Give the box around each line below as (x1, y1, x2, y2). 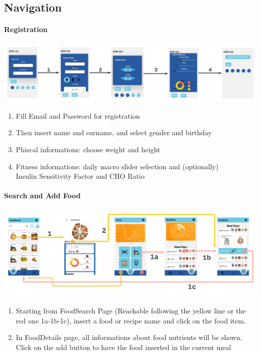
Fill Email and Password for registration (16, 110, 140, 121)
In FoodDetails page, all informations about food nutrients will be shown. (16, 332, 242, 342)
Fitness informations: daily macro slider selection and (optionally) (16, 161, 219, 171)
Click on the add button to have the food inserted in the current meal (16, 341, 231, 352)
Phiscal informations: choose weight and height (16, 144, 161, 155)
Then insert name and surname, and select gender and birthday (16, 127, 212, 138)
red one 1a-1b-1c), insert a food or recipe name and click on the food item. (16, 315, 246, 325)
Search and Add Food (4, 190, 81, 201)
